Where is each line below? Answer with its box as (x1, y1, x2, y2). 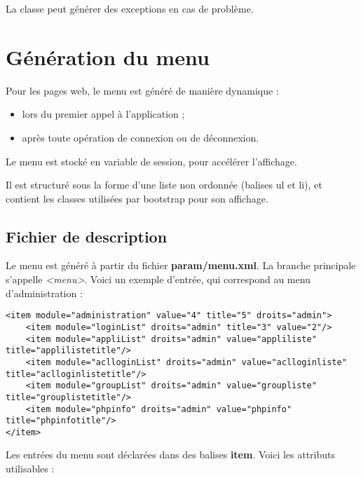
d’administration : (6, 285, 83, 300)
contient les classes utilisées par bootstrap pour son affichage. (6, 191, 268, 205)
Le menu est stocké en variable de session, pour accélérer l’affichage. (6, 153, 297, 168)
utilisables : (6, 461, 55, 476)
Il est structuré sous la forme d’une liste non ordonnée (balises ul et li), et (6, 177, 322, 192)
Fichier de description (6, 225, 168, 247)
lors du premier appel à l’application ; (22, 107, 185, 121)
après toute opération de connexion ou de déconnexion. (22, 130, 259, 144)
